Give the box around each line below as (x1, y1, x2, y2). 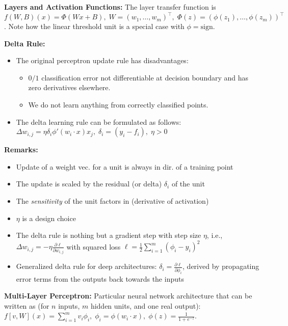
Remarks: (4, 144, 38, 155)
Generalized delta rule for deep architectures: (16, 261, 157, 271)
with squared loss (66, 241, 121, 252)
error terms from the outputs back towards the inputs (16, 273, 184, 284)
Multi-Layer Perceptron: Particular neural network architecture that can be (4, 290, 252, 301)
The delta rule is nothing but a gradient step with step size (16, 230, 201, 240)
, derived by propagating (182, 261, 259, 271)
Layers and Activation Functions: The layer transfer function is (4, 2, 216, 12)
